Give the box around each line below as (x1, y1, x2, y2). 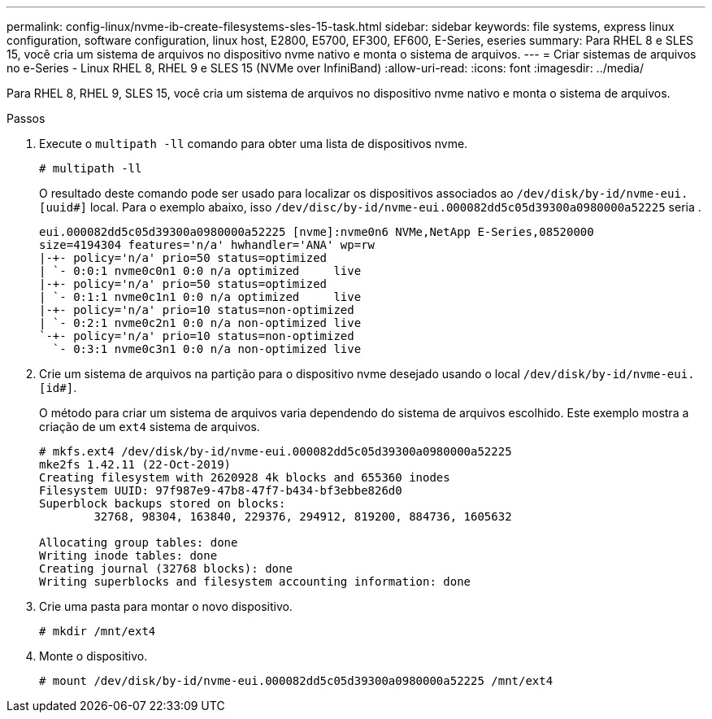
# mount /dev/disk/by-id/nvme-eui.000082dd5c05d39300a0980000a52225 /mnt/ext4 (39, 674, 554, 687)
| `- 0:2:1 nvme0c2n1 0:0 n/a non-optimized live (39, 316, 362, 329)
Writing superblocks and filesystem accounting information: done (39, 575, 471, 588)
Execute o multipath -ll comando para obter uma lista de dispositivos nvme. (39, 137, 468, 150)
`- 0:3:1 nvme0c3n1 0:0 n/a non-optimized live (52, 342, 362, 355)
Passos (7, 111, 46, 125)
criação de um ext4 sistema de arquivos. (39, 420, 260, 434)
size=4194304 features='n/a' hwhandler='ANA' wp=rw (39, 238, 376, 251)
